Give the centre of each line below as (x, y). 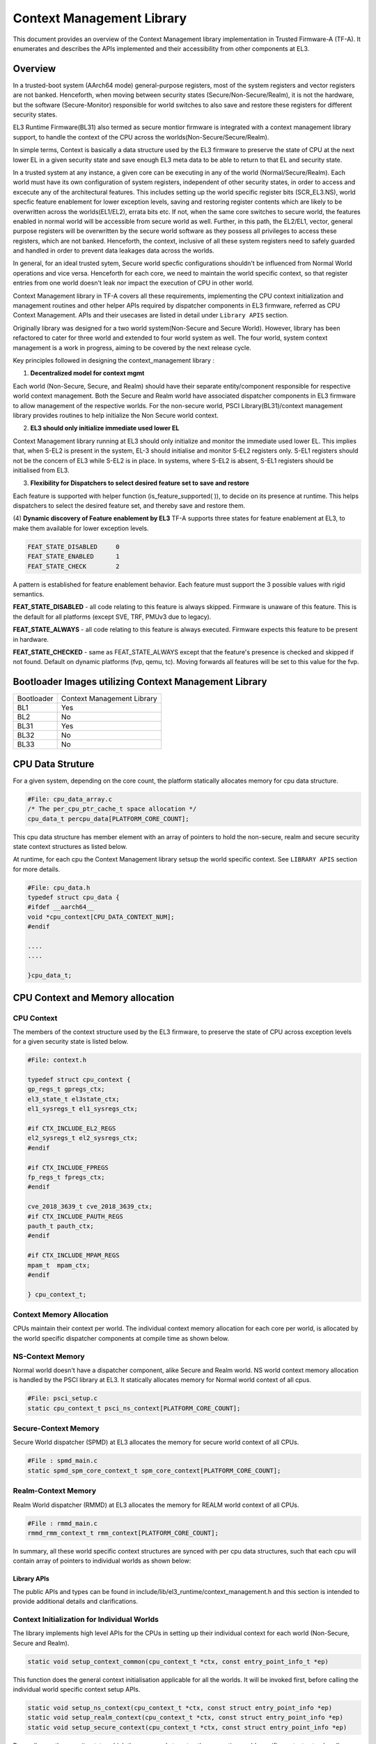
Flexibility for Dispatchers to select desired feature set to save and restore (140, 483)
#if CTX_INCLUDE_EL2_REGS (72, 1129)
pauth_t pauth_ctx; (61, 1226)
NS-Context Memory (49, 1356)
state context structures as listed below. (70, 846)
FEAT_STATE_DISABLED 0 (73, 547)
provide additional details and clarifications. (76, 1602)
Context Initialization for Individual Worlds (86, 1619)
